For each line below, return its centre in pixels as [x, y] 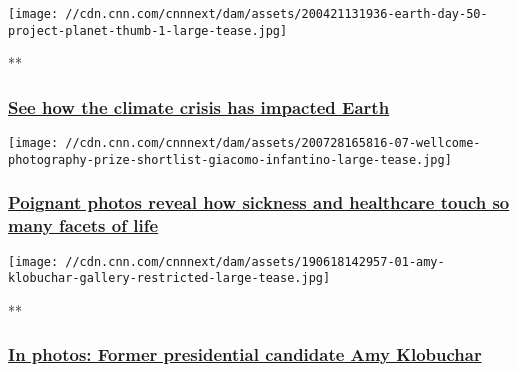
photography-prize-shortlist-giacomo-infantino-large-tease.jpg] [230, 159]
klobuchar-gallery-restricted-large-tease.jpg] [169, 278]
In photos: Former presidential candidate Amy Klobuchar [245, 354]
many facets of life [83, 225]
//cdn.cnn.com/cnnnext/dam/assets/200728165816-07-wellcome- [273, 143]
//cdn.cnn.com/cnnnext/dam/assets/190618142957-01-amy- [255, 261]
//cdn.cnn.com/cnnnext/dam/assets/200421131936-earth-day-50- [276, 14]
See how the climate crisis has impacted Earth [199, 106]
